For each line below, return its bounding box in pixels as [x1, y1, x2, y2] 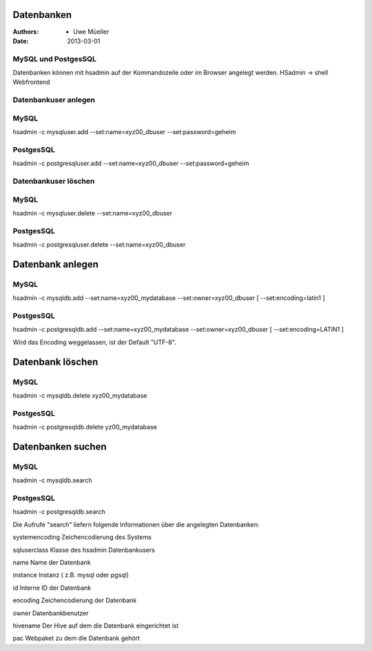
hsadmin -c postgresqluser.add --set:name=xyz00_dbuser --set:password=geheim [12, 159, 249, 168]
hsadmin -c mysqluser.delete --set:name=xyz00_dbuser [12, 209, 173, 217]
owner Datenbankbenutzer [12, 609, 89, 617]
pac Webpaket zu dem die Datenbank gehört [12, 634, 141, 643]
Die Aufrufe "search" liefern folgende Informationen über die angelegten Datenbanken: [12, 520, 260, 529]
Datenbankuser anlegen [12, 95, 96, 105]
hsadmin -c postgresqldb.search [12, 508, 106, 516]
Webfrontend [12, 78, 51, 86]
